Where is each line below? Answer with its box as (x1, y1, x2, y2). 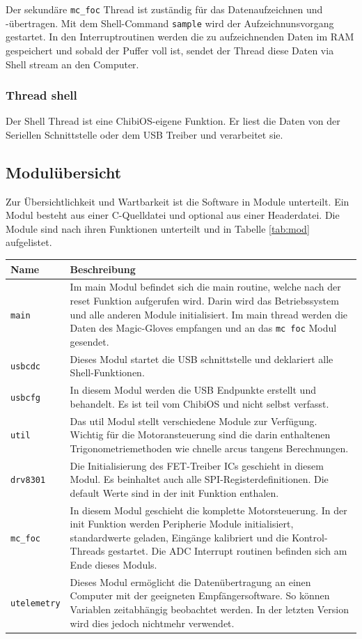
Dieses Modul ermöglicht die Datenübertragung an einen (70, 574, 311, 589)
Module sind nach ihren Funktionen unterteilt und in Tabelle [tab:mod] (6, 221, 310, 236)
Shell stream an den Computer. (6, 56, 139, 71)
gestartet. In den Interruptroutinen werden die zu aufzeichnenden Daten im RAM (6, 29, 354, 44)
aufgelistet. (6, 235, 52, 249)
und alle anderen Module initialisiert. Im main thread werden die (70, 307, 348, 321)
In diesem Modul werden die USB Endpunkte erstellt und (70, 383, 316, 397)
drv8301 (10, 475, 46, 486)
